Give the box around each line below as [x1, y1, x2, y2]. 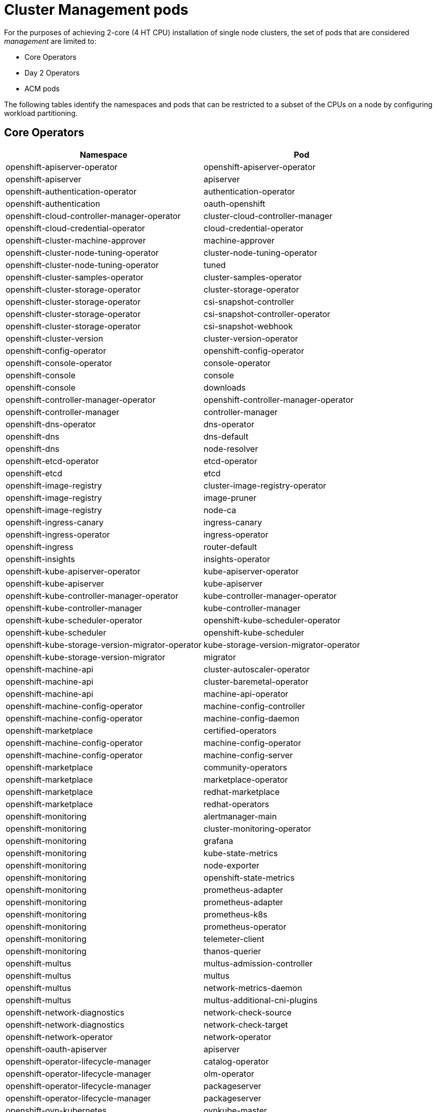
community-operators [203, 762, 287, 772]
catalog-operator [203, 1056, 269, 1067]
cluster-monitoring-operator [203, 823, 312, 834]
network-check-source [203, 1007, 292, 1018]
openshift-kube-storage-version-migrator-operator [6, 639, 202, 650]
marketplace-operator [203, 774, 288, 785]
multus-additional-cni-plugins [203, 995, 318, 1005]
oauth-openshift [203, 198, 266, 209]
